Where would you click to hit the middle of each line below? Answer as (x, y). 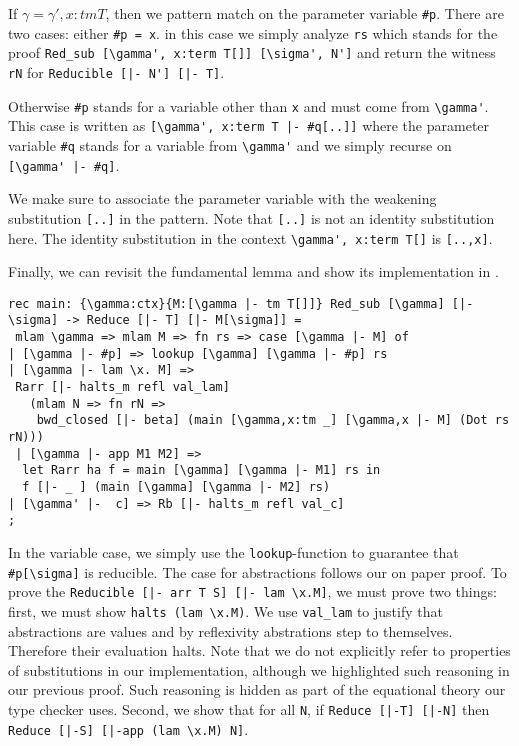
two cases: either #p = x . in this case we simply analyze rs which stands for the (253, 32)
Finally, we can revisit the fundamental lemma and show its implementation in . (253, 271)
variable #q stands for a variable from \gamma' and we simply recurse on (230, 144)
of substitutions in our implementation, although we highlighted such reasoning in (259, 669)
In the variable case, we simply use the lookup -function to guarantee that (233, 551)
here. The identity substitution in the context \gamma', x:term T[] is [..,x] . (250, 237)
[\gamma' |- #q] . (64, 164)
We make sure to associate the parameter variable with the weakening (222, 198)
